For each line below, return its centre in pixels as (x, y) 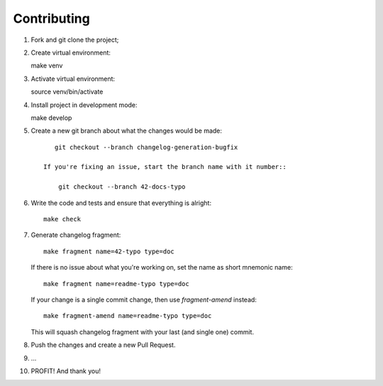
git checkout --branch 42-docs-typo (122, 187)
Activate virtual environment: (73, 79)
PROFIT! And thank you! (66, 371)
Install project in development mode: (84, 105)
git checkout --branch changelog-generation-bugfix (146, 147)
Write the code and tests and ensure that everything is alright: (121, 203)
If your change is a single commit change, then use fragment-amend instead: (144, 299)
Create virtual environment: (71, 53)
